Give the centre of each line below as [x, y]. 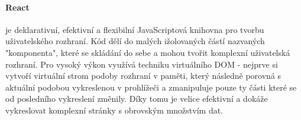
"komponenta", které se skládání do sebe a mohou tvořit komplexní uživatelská [148, 52]
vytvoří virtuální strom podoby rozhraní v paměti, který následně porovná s [143, 76]
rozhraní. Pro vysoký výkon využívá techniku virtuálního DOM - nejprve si [142, 64]
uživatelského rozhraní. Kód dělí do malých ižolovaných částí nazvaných [135, 41]
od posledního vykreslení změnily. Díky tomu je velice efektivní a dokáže [137, 99]
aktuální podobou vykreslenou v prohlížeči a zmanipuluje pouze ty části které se [151, 87]
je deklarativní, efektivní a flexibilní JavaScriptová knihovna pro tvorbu [135, 29]
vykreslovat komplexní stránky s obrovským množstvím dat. [114, 110]
